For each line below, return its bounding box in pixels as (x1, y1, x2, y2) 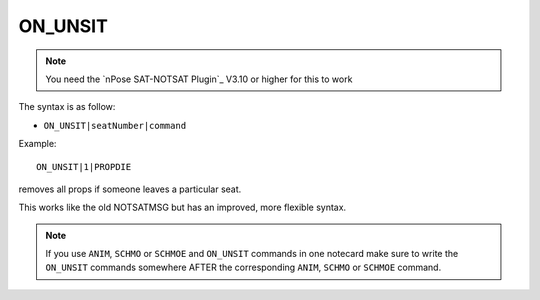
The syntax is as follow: (18, 101, 116, 113)
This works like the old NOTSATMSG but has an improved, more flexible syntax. (18, 201, 347, 214)
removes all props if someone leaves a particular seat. (18, 183, 242, 195)
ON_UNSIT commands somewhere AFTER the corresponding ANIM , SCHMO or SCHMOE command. (45, 261, 442, 274)
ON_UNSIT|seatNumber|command (43, 120, 187, 131)
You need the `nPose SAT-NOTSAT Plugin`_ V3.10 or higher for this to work (45, 73, 353, 85)
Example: (18, 138, 57, 150)
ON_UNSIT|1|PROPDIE (36, 161, 132, 172)
